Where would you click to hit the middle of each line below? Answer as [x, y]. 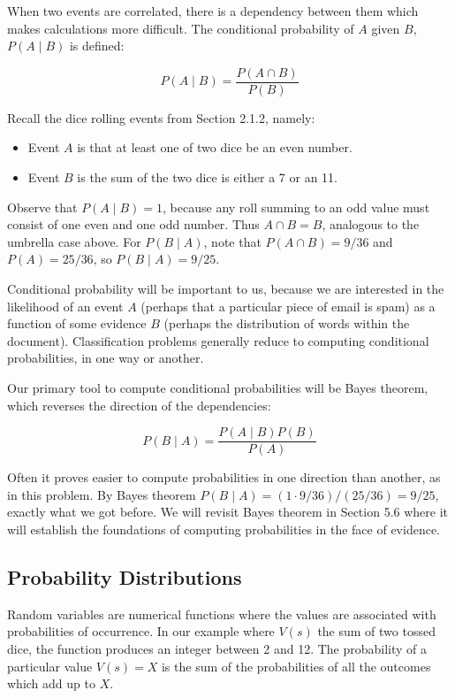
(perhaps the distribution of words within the [287, 323]
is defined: [97, 46]
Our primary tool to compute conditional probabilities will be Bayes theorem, [218, 387]
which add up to [51, 683]
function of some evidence [77, 323]
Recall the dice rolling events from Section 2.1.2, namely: [161, 117]
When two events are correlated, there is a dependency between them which [213, 11]
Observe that [42, 207]
